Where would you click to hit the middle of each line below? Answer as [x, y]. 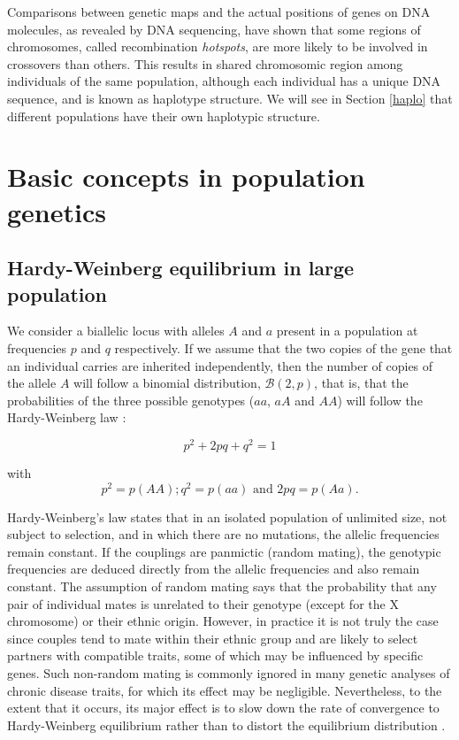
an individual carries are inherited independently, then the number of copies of [220, 365]
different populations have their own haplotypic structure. [164, 116]
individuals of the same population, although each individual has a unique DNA [224, 81]
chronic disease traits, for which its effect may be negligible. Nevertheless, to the [225, 690]
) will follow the [380, 400]
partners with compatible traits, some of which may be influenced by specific [215, 655]
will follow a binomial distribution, [167, 383]
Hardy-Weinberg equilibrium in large [181, 268]
